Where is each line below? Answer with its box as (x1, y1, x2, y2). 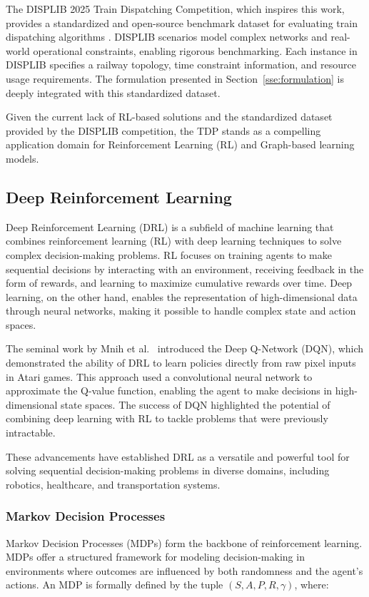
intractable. (6, 425, 56, 440)
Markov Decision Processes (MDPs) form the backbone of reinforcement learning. (6, 535, 363, 550)
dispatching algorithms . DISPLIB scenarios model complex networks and (6, 29, 328, 44)
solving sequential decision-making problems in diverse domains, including (6, 463, 330, 478)
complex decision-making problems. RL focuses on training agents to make (6, 247, 332, 262)
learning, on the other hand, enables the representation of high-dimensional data (6, 289, 358, 304)
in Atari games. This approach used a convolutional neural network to (6, 369, 313, 384)
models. (6, 150, 39, 165)
